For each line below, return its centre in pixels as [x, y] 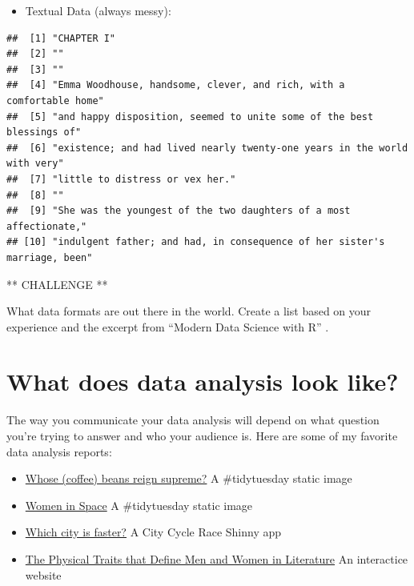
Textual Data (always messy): [98, 10]
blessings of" [44, 132]
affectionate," [47, 226]
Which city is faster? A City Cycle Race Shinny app [153, 532]
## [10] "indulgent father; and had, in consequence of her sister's [196, 242]
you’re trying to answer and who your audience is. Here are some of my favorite [202, 435]
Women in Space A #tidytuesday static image [139, 505]
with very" [35, 164]
